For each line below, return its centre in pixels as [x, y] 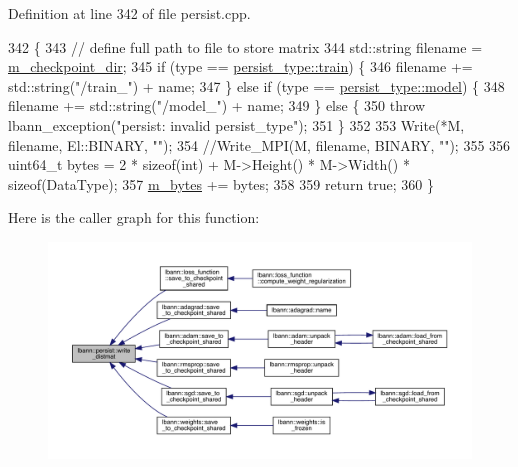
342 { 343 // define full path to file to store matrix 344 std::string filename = [245, 46]
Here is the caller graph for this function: [134, 217]
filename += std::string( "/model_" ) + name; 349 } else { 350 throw [217, 105]
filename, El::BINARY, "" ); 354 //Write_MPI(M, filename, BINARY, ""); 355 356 [259, 144]
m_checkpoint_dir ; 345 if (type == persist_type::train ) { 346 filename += [240, 66]
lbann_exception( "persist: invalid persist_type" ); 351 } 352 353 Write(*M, [236, 124]
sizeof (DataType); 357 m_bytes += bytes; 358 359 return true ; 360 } [221, 183]
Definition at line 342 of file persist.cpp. [129, 13]
